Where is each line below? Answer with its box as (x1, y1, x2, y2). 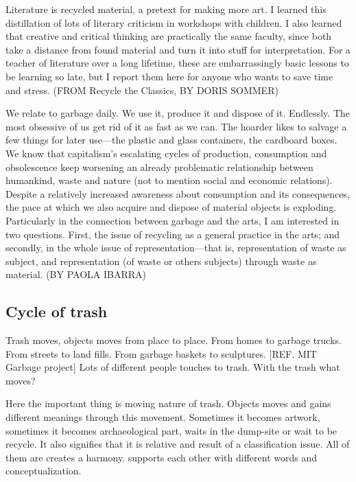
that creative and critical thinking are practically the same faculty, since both (5, 29, 332, 43)
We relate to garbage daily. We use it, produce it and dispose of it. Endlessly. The (5, 106, 350, 120)
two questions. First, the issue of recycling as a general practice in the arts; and (5, 227, 340, 241)
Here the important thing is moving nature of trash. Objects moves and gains (5, 396, 331, 411)
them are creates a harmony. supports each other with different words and (5, 450, 318, 464)
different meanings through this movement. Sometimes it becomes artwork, (5, 410, 320, 424)
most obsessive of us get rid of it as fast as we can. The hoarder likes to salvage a (5, 119, 347, 133)
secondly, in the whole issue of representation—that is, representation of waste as (5, 240, 346, 255)
